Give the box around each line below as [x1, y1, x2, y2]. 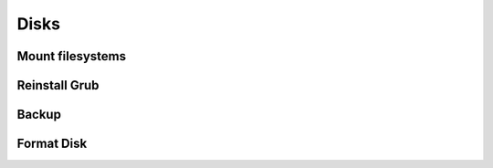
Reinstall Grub [16, 78, 100, 93]
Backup [16, 107, 61, 122]
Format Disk [16, 136, 88, 152]
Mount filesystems [16, 48, 127, 64]
